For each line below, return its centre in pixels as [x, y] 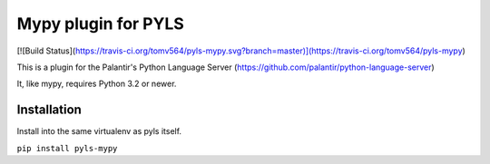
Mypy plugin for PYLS [101, 24]
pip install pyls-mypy [67, 148]
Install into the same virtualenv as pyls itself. [99, 131]
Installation [49, 110]
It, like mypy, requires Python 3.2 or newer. [97, 84]
